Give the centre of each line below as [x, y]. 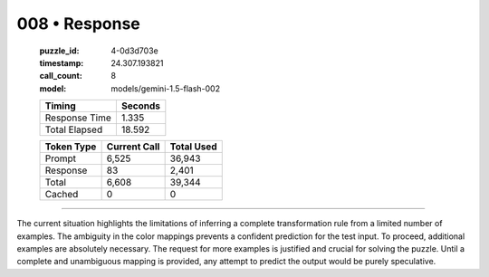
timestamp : [62, 62]
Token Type [71, 147]
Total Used [193, 147]
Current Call [133, 147]
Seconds [140, 106]
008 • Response [78, 24]
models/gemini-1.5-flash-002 [166, 88]
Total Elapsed [74, 129]
